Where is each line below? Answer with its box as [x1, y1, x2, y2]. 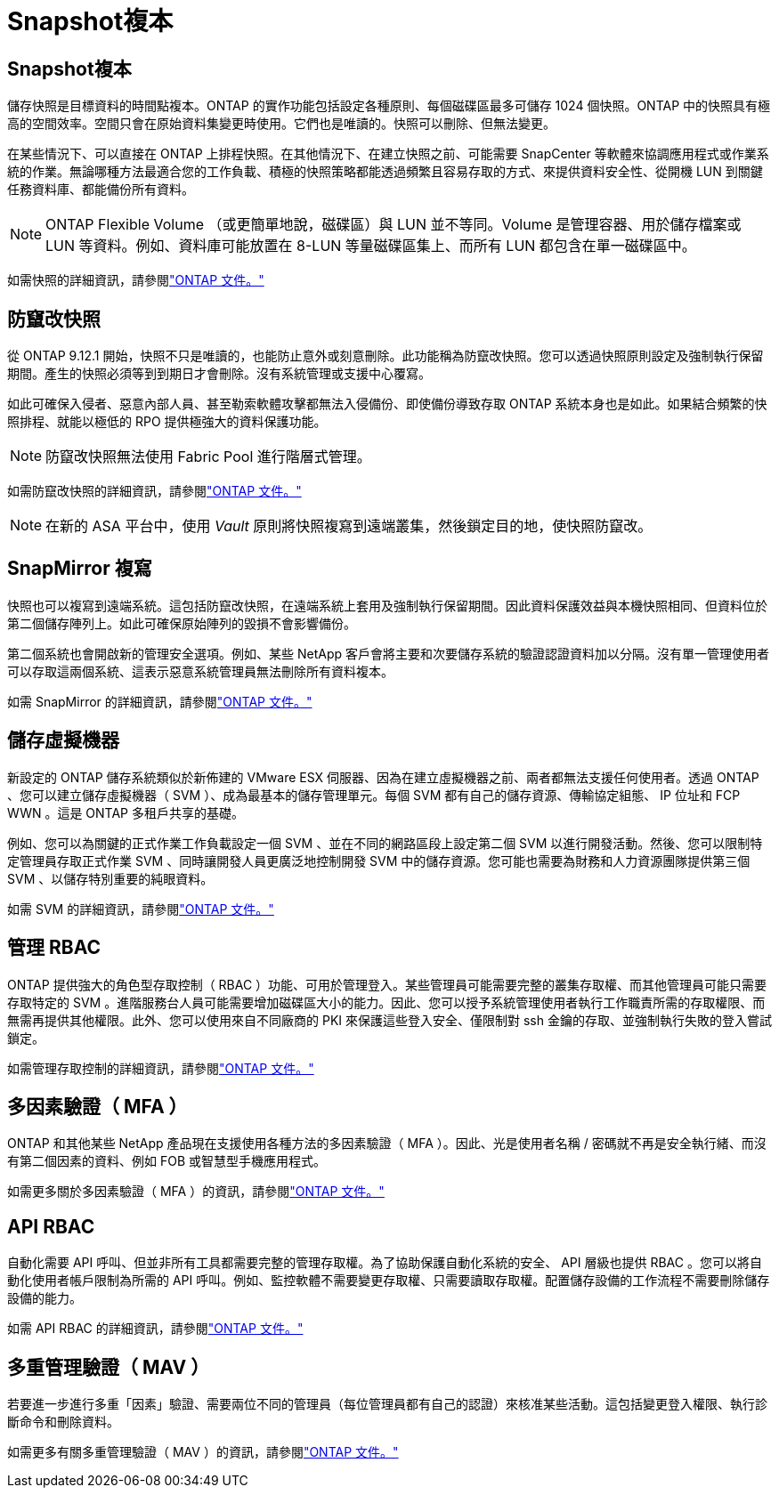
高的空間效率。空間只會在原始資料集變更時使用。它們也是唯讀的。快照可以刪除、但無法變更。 [7, 116, 556, 132]
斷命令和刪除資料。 [7, 1414, 119, 1430]
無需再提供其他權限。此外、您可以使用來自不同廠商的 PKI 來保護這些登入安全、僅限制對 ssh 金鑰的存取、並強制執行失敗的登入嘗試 [7, 1012, 772, 1028]
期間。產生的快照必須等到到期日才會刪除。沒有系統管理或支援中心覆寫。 [7, 366, 431, 382]
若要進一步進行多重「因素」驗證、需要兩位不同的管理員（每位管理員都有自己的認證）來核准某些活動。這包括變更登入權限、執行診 [7, 1396, 767, 1412]
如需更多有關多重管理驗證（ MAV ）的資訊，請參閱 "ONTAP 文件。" [7, 1444, 399, 1460]
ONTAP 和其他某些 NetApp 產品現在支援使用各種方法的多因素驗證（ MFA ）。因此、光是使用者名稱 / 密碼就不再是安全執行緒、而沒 [7, 1135, 767, 1152]
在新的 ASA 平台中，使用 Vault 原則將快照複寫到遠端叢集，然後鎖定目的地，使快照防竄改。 [45, 517, 653, 536]
